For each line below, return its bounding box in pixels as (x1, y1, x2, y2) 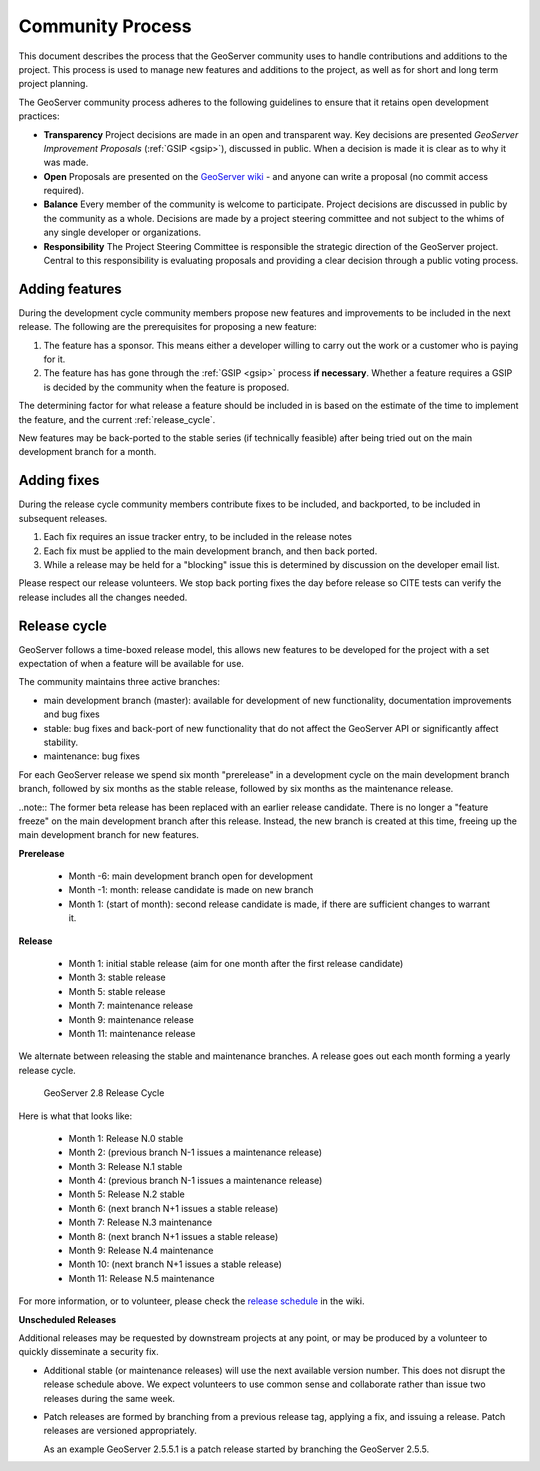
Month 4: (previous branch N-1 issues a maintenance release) (68, 1175, 323, 1187)
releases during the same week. (43, 1392, 175, 1404)
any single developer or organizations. (43, 226, 202, 239)
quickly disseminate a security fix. (18, 1346, 159, 1358)
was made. (43, 156, 89, 169)
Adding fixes (18, 472, 100, 489)
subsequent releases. (18, 512, 108, 524)
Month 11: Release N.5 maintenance (68, 1272, 215, 1284)
